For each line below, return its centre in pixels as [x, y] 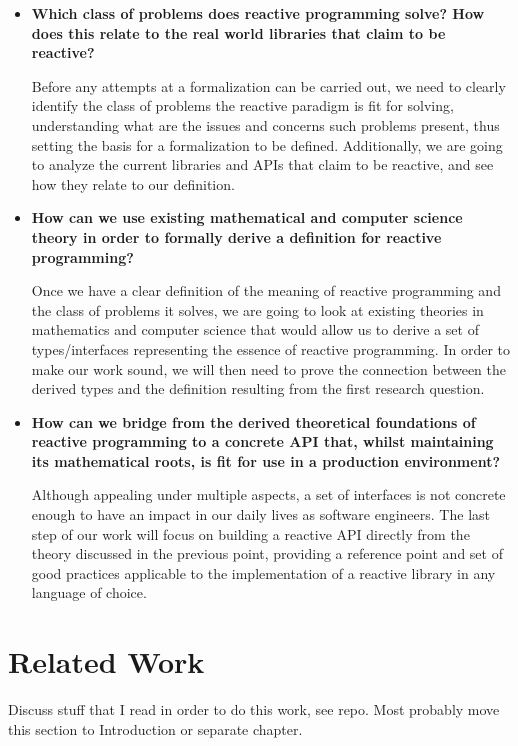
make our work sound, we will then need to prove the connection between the [269, 368]
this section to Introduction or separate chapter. [155, 728]
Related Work [106, 661]
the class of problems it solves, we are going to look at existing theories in [257, 309]
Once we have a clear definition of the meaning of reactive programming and [266, 290]
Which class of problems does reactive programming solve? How [258, 13]
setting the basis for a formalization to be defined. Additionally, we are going [267, 144]
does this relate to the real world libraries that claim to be [238, 32]
